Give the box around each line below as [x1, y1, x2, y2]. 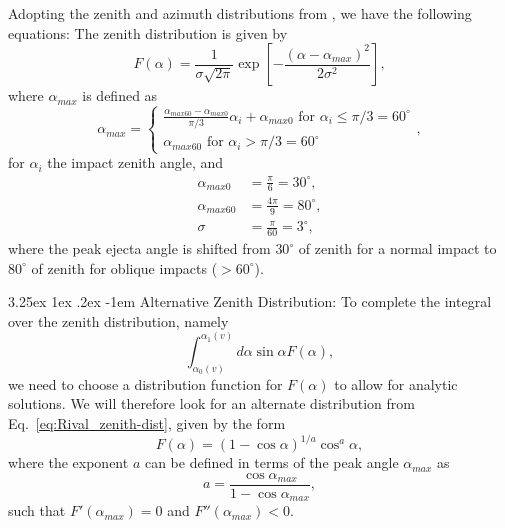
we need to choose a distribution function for [8, 373, 283, 394]
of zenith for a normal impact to [298, 238, 497, 259]
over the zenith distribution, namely [8, 310, 229, 331]
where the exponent [8, 452, 129, 473]
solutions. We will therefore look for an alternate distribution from [8, 393, 415, 414]
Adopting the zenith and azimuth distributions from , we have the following [8, 3, 472, 23]
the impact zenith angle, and [47, 152, 224, 173]
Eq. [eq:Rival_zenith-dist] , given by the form [8, 412, 286, 433]
